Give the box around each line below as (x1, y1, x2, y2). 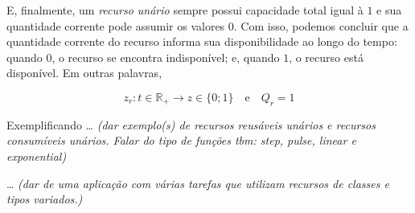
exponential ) (6, 147, 67, 164)
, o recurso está (289, 48, 364, 65)
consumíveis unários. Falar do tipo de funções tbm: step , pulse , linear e (6, 132, 356, 149)
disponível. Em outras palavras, (6, 64, 162, 81)
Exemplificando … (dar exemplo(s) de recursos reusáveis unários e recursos (6, 116, 376, 133)
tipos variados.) (6, 190, 83, 207)
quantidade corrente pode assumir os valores (6, 17, 225, 34)
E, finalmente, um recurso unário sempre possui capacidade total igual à (6, 2, 364, 18)
